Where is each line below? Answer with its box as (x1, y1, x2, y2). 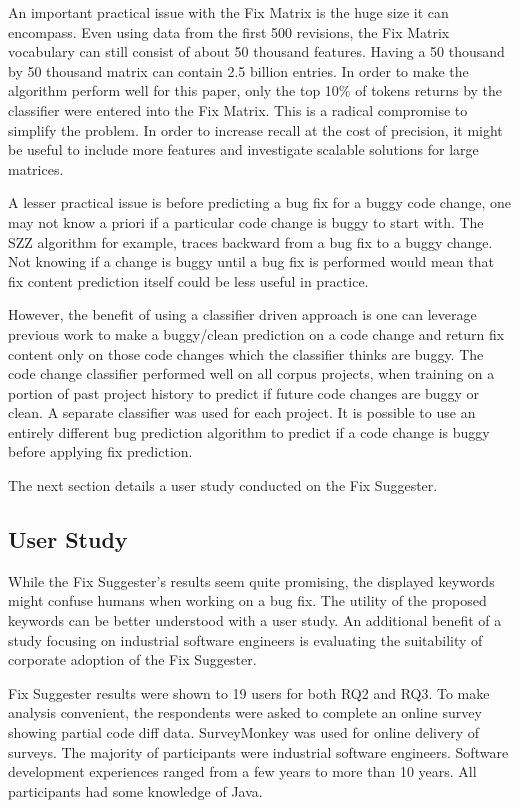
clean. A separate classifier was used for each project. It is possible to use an (8, 402, 476, 423)
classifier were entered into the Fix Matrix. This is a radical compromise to (8, 99, 468, 120)
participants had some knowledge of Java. (8, 780, 263, 801)
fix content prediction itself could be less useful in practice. (8, 270, 369, 291)
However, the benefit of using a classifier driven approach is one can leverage (8, 304, 477, 325)
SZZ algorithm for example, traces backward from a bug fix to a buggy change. (8, 231, 493, 252)
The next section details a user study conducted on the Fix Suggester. (8, 475, 438, 496)
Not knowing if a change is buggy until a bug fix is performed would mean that (8, 251, 494, 272)
